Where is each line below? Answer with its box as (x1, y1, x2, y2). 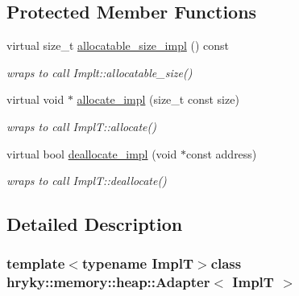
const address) (185, 145, 257, 162)
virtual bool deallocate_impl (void (6, 145, 177, 162)
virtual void (6, 91, 64, 108)
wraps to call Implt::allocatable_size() (6, 64, 193, 80)
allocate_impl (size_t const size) (77, 91, 239, 108)
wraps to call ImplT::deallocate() (6, 172, 167, 189)
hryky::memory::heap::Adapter (6, 272, 210, 292)
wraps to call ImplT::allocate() (6, 117, 156, 134)
